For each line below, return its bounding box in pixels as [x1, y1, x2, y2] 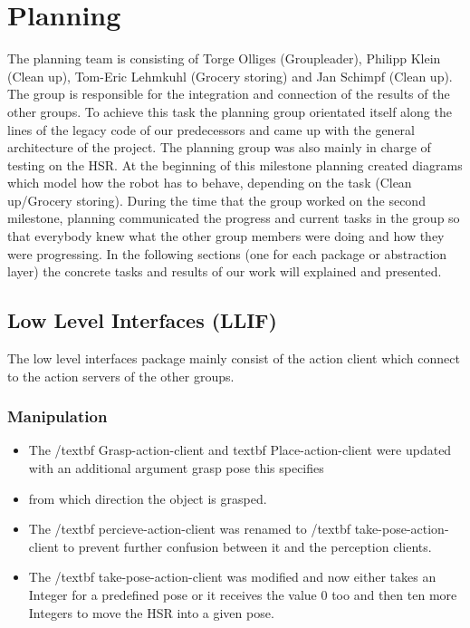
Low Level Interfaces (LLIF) [7, 306, 277, 334]
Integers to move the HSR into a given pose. [28, 603, 274, 622]
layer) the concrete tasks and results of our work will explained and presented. [7, 262, 442, 281]
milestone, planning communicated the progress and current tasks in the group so [7, 208, 460, 227]
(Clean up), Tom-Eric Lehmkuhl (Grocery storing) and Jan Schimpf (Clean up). [7, 66, 453, 85]
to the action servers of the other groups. [7, 366, 235, 385]
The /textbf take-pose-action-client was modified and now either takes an [28, 567, 436, 586]
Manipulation [7, 405, 108, 428]
